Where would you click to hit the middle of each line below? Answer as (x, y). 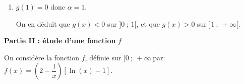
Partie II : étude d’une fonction (60, 40)
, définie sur (103, 57)
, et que (148, 23)
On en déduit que (43, 23)
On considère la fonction (42, 57)
